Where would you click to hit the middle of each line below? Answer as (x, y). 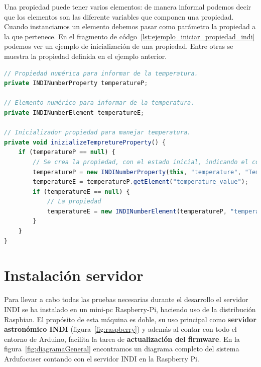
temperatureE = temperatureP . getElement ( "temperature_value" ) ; (141, 182)
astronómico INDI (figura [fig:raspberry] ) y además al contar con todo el (120, 329)
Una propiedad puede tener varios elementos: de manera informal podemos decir (128, 7)
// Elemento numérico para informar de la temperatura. (99, 103)
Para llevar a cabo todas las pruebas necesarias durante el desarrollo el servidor (126, 299)
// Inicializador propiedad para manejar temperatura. (98, 133)
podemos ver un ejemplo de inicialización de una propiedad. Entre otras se (119, 46)
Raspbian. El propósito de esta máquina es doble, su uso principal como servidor (130, 319)
